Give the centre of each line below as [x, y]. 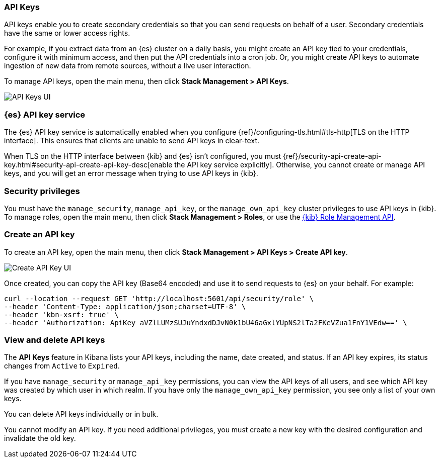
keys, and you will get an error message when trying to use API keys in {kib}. [131, 173]
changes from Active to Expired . [62, 366]
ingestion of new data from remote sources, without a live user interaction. [128, 66]
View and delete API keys [55, 340]
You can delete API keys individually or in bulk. [81, 414]
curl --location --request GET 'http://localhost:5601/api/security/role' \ [159, 298]
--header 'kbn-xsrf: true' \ [61, 314]
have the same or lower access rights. [67, 33]
